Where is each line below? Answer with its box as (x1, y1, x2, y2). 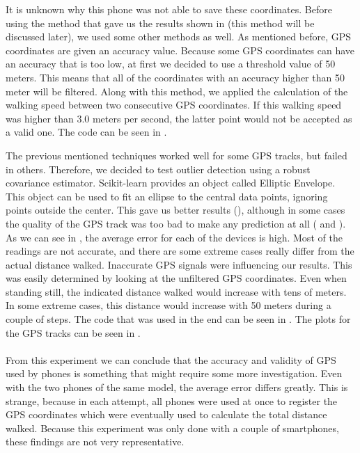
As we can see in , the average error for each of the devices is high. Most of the (6, 230, 343, 244)
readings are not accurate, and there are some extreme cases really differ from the (6, 244, 354, 258)
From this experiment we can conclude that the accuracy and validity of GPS (6, 352, 336, 367)
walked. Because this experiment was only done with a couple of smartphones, (6, 420, 339, 435)
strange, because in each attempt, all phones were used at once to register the (6, 393, 338, 408)
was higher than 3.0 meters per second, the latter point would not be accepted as (6, 111, 352, 125)
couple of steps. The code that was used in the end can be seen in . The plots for (6, 312, 351, 326)
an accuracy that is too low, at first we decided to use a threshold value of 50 (6, 56, 336, 71)
